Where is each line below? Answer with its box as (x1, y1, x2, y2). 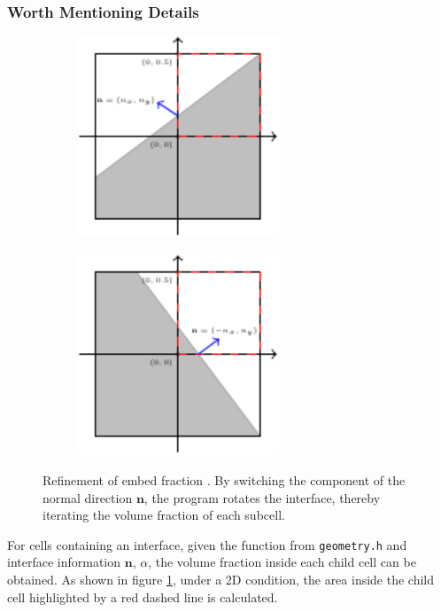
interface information (7, 553, 121, 571)
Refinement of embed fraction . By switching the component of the (43, 470, 406, 489)
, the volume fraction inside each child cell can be (148, 553, 416, 571)
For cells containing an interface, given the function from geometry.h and (7, 535, 407, 553)
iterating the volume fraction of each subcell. (43, 506, 285, 524)
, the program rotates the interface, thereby (143, 488, 381, 506)
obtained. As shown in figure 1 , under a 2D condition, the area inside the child (7, 569, 435, 588)
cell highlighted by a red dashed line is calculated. (7, 587, 278, 606)
